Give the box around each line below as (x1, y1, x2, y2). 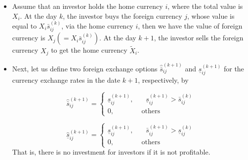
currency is (12, 32, 45, 43)
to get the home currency (51, 45, 127, 55)
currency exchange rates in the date (12, 74, 121, 85)
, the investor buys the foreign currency (63, 10, 182, 21)
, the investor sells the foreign (154, 32, 244, 43)
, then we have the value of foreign (138, 21, 243, 31)
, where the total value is (167, 1, 243, 11)
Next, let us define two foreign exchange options (12, 63, 158, 73)
